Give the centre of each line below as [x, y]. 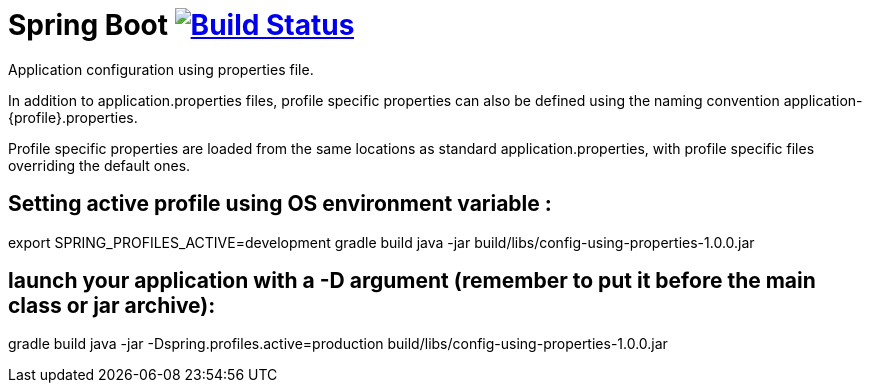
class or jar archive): [112, 306]
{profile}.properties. [73, 117]
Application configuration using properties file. [161, 69]
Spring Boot [88, 25]
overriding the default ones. [99, 165]
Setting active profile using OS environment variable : [280, 204]
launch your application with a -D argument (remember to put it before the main [412, 281]
